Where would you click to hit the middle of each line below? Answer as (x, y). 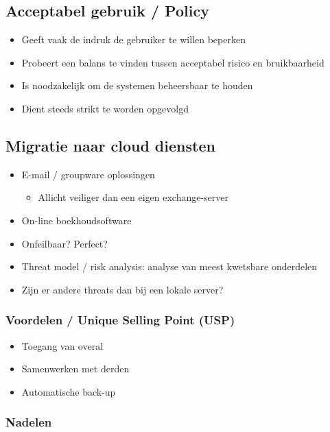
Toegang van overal (62, 345)
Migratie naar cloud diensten (110, 145)
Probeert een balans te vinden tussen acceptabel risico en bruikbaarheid (173, 62)
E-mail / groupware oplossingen (88, 174)
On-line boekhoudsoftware (76, 220)
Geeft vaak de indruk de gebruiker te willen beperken (133, 39)
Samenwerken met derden (75, 369)
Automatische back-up (69, 391)
